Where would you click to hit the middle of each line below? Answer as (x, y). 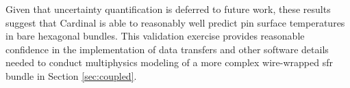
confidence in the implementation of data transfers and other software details (167, 49)
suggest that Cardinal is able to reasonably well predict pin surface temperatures (175, 22)
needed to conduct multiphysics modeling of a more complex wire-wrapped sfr (169, 62)
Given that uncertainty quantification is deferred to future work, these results (168, 9)
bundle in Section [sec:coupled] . (71, 75)
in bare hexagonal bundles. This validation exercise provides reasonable (155, 36)
